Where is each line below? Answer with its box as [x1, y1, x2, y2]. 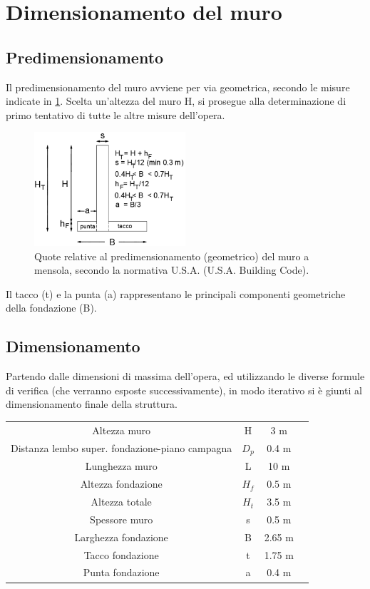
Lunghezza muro [85, 459, 158, 473]
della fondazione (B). [6, 300, 97, 315]
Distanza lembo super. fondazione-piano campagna [11, 441, 232, 456]
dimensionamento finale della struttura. [6, 396, 178, 411]
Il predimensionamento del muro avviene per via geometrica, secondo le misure [6, 79, 350, 94]
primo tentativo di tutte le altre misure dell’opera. [6, 107, 225, 122]
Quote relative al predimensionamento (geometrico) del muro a [34, 248, 309, 263]
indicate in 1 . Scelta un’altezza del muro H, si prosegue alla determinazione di [6, 93, 346, 108]
